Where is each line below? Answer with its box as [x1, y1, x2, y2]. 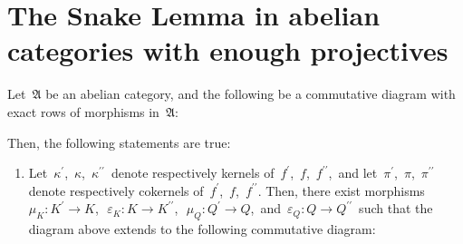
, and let [328, 163, 378, 182]
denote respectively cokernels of [28, 181, 204, 200]
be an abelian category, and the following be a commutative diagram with [45, 84, 456, 103]
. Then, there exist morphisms [257, 181, 425, 200]
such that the [359, 199, 433, 218]
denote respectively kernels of [111, 163, 275, 182]
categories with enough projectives [7, 32, 449, 69]
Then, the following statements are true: [7, 132, 231, 151]
